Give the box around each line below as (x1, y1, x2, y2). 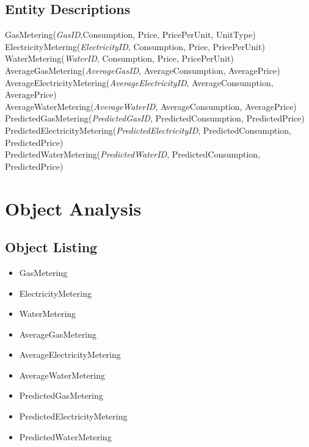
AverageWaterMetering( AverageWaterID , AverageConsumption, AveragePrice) (5, 100, 297, 112)
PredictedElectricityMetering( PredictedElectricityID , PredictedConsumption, (5, 123, 292, 136)
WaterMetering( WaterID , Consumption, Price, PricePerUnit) (5, 52, 234, 65)
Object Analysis (5, 195, 142, 220)
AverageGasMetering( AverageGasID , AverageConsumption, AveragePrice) (5, 64, 280, 76)
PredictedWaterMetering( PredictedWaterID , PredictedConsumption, (5, 148, 260, 161)
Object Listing (5, 238, 98, 256)
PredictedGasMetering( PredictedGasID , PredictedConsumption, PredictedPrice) (5, 112, 305, 125)
